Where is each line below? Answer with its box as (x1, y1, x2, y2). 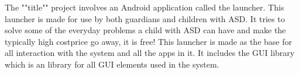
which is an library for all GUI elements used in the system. (5, 58, 219, 70)
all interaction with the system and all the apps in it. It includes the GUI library (5, 47, 295, 59)
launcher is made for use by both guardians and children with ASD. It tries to (5, 12, 285, 24)
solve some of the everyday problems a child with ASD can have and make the (5, 24, 286, 36)
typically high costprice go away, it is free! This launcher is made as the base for (5, 35, 292, 47)
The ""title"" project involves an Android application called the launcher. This (5, 1, 284, 13)
